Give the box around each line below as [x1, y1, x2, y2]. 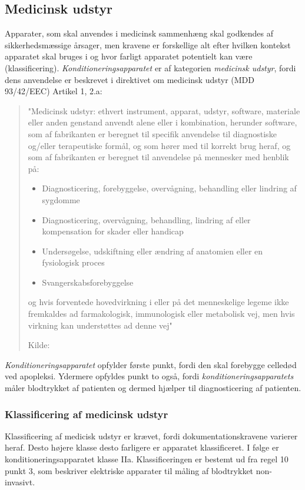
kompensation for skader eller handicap [42, 225, 184, 237]
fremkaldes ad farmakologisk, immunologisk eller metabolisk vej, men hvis [28, 307, 295, 320]
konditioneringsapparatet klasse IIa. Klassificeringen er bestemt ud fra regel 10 [5, 453, 289, 465]
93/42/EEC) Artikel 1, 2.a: [5, 85, 102, 97]
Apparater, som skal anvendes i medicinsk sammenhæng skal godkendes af [5, 27, 273, 39]
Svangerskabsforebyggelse [42, 276, 134, 288]
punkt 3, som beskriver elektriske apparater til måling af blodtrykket [5, 464, 254, 476]
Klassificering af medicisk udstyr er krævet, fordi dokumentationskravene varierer [5, 429, 298, 442]
